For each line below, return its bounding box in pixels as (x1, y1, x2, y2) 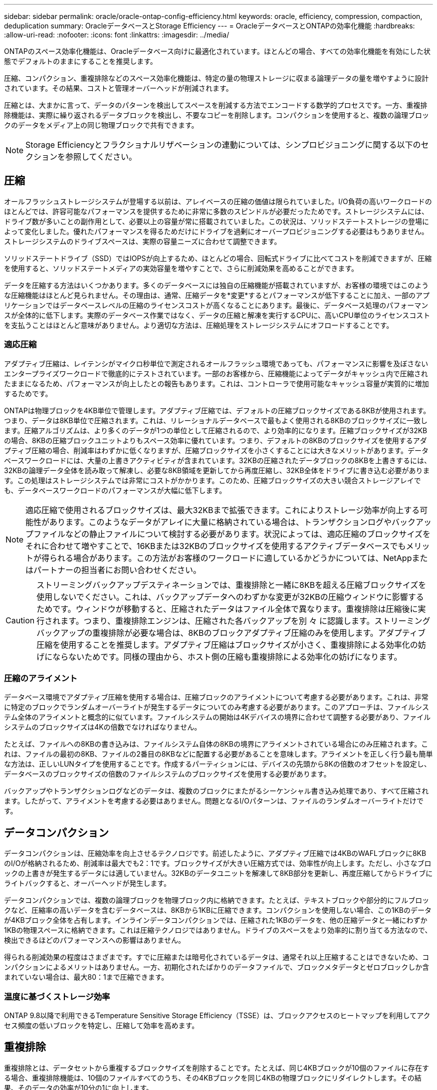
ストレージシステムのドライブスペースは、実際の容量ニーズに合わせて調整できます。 (4, 237, 281, 246)
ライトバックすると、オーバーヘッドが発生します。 (4, 879, 171, 888)
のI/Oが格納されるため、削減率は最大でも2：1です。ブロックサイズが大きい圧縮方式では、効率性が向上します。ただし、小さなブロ (4, 859, 432, 868)
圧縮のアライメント (4, 673, 78, 683)
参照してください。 (65, 152, 137, 162)
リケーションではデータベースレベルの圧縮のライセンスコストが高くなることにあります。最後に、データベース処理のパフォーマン (4, 300, 429, 309)
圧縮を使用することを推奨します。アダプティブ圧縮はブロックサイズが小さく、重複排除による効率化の (36, 639, 418, 650)
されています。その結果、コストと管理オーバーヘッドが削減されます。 (4, 84, 233, 92)
